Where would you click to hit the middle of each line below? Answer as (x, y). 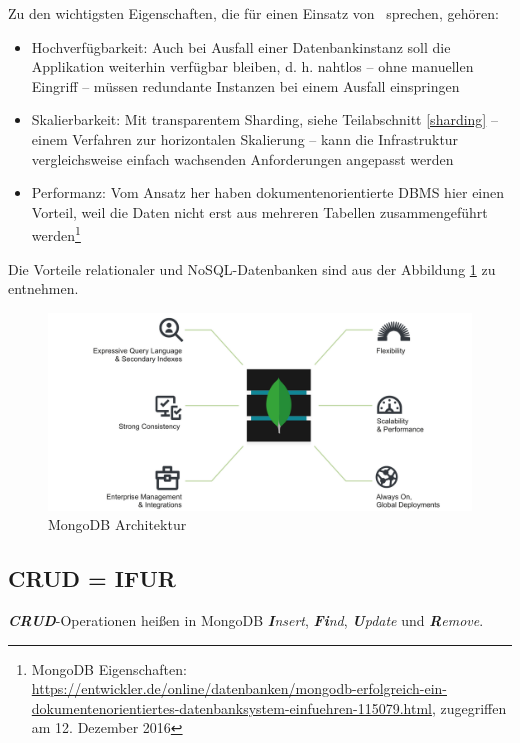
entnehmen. (43, 288)
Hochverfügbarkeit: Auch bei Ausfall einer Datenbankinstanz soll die (241, 46)
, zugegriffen (469, 707)
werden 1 (56, 233)
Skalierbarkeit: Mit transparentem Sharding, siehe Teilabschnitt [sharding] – (264, 119)
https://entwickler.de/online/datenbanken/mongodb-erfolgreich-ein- (239, 688)
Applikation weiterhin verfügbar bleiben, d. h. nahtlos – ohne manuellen (252, 66)
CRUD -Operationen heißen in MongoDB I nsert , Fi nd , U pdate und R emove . (246, 620)
